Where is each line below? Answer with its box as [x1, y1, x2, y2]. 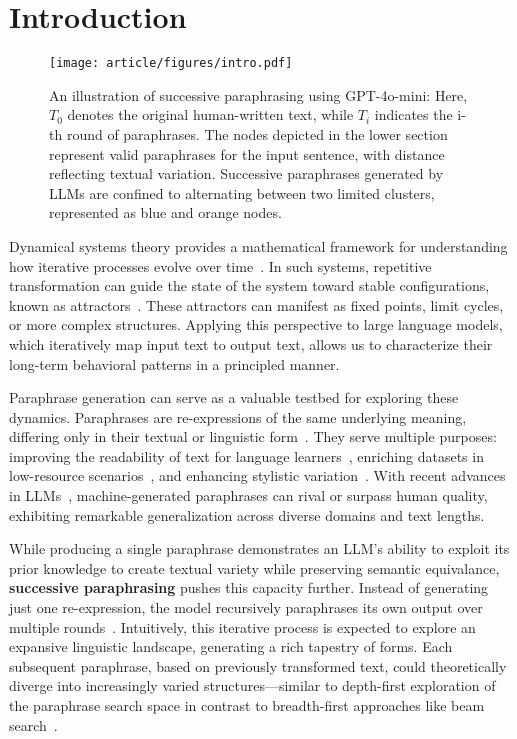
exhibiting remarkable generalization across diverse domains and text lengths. [9, 504, 485, 525]
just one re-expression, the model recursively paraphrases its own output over [9, 597, 483, 618]
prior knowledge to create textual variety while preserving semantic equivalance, [9, 557, 500, 578]
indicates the [374, 104, 453, 125]
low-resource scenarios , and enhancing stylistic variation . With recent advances [9, 465, 506, 486]
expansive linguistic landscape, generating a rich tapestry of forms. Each [9, 636, 453, 657]
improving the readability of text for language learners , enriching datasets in [9, 445, 484, 466]
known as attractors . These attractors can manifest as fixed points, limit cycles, [9, 294, 504, 315]
